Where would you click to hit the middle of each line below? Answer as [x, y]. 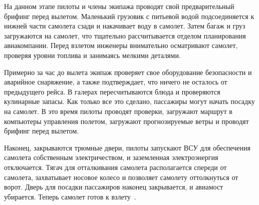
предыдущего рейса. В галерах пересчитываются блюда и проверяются [112, 91]
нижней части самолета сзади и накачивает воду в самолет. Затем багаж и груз [125, 26]
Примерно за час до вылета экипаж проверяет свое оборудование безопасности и [128, 72]
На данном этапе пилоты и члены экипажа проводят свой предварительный [119, 6]
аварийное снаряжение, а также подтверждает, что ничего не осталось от [116, 82]
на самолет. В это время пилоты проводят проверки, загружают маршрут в [118, 111]
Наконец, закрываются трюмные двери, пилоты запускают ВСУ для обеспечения [127, 147]
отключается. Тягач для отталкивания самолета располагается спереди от [115, 167]
